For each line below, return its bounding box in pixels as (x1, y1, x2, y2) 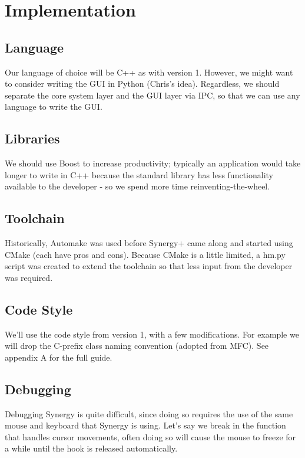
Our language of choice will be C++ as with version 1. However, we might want (5, 66, 293, 78)
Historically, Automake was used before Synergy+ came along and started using (5, 237, 293, 249)
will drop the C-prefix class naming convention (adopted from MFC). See (5, 339, 269, 352)
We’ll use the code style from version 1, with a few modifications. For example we (5, 328, 299, 340)
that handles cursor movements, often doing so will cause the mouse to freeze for (5, 430, 296, 443)
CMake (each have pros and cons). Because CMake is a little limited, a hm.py (5, 248, 286, 260)
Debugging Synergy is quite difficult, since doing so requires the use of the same (5, 407, 293, 420)
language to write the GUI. (5, 100, 102, 113)
